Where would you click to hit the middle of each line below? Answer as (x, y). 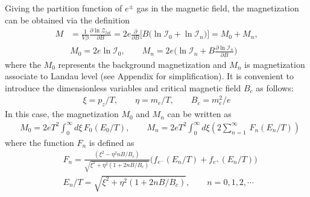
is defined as (112, 142)
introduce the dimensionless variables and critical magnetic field (123, 87)
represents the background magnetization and (142, 64)
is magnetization (275, 64)
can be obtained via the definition (67, 20)
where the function (40, 142)
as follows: (275, 87)
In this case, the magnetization (62, 114)
